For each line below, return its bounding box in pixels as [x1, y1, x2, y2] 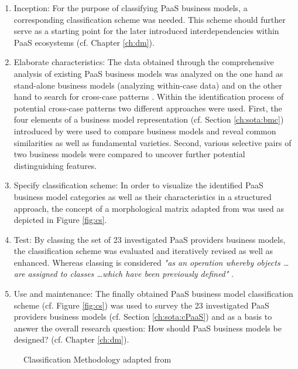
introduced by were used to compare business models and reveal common [13, 124, 276, 137]
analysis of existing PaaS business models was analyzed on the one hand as [13, 67, 283, 79]
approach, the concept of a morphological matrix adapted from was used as [13, 202, 285, 214]
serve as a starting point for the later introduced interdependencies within [13, 25, 279, 37]
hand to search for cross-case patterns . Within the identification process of [13, 90, 284, 103]
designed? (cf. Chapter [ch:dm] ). [13, 333, 129, 346]
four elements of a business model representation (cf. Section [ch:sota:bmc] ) [13, 113, 284, 126]
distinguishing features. [13, 159, 97, 171]
